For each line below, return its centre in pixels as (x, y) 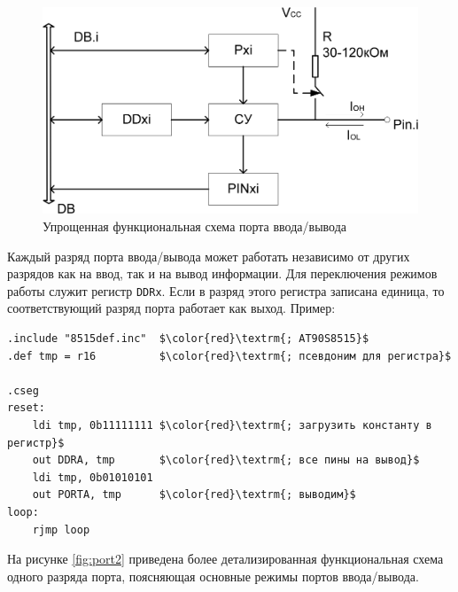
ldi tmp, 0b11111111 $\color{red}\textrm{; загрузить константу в (232, 425)
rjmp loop (61, 530)
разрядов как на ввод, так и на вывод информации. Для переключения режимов (222, 273)
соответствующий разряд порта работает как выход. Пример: (171, 308)
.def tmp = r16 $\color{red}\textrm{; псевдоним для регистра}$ (229, 356)
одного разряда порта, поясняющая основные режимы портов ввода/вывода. (213, 576)
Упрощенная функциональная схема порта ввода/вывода (195, 226)
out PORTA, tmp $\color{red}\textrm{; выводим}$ (194, 495)
